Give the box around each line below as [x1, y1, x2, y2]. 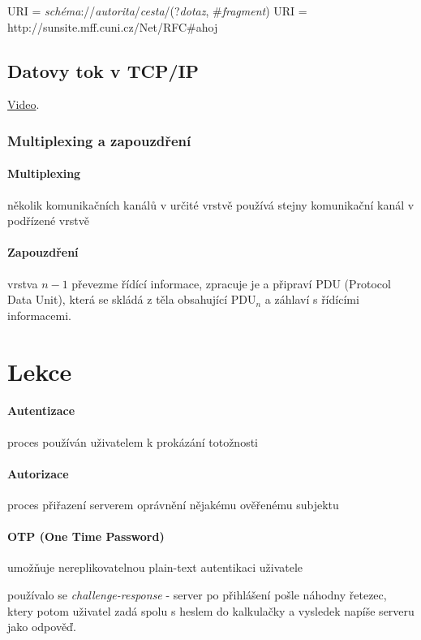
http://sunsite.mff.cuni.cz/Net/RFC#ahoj [7, 18, 218, 35]
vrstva [7, 275, 38, 292]
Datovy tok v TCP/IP [7, 58, 200, 83]
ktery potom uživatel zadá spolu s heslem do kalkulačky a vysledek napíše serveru [7, 602, 415, 619]
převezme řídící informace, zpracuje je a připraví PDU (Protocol [71, 275, 391, 292]
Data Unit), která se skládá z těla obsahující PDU [7, 291, 256, 308]
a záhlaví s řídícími [264, 291, 359, 308]
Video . [7, 96, 40, 113]
